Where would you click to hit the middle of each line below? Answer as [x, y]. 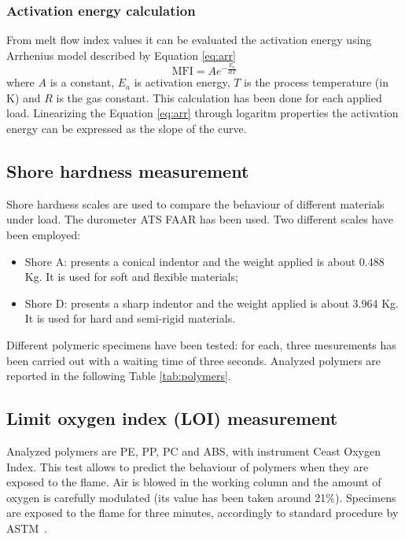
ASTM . [27, 528]
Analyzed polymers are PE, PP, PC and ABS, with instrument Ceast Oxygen [193, 450]
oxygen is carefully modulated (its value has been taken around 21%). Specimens [201, 497]
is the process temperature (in [316, 82]
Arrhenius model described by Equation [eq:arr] [121, 55]
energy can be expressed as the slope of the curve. [127, 128]
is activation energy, [182, 82]
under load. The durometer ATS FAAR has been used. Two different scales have [200, 219]
